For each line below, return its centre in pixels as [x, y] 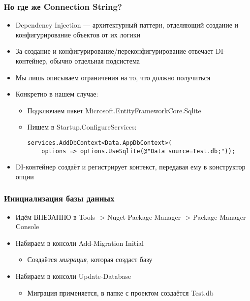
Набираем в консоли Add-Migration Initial [80, 243]
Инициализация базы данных [59, 198]
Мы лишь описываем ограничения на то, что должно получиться [113, 77]
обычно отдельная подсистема [95, 61]
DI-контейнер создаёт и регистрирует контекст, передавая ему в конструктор [130, 167]
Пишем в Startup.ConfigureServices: [82, 127]
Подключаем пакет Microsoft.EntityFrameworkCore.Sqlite [114, 110]
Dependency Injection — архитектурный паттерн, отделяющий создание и [127, 25]
